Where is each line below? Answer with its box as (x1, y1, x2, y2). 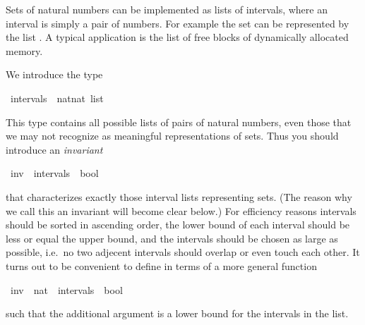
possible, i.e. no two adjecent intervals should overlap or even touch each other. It (6, 245, 360, 259)
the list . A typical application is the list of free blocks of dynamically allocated (6, 30, 349, 44)
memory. (6, 43, 43, 58)
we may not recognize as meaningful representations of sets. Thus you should (6, 128, 339, 143)
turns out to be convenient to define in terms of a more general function (6, 258, 317, 273)
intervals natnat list (10, 90, 104, 105)
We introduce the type (6, 67, 103, 82)
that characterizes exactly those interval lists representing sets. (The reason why (6, 189, 352, 204)
